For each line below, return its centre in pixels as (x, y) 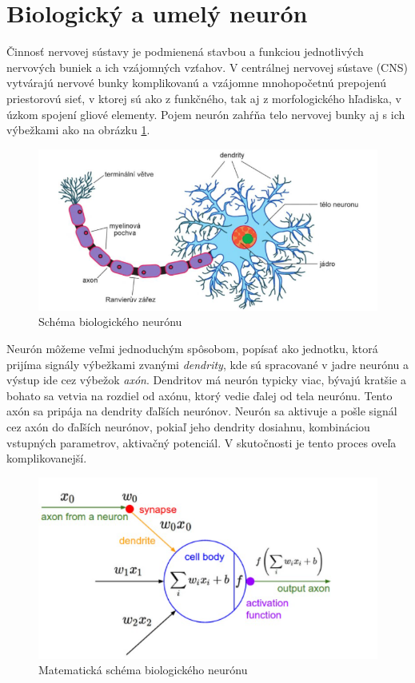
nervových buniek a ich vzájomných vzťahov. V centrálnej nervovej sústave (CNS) (207, 67)
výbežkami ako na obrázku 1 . (78, 130)
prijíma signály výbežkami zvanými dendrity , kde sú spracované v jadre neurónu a (207, 364)
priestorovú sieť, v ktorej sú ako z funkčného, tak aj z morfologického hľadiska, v (204, 98)
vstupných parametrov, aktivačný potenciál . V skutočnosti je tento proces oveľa (202, 442)
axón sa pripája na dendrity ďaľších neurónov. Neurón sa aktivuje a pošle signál (202, 411)
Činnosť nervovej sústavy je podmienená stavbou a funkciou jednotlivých (185, 52)
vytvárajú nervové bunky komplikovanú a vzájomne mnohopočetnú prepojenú (197, 83)
